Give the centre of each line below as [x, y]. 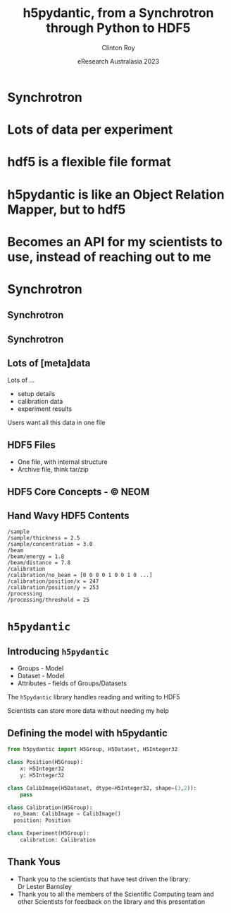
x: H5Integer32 [42, 769]
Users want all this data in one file [56, 423]
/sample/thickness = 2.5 [44, 538]
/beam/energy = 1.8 [36, 557]
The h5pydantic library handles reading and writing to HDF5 [94, 697]
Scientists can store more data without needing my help [88, 711]
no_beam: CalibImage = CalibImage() [67, 814]
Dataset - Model [41, 676]
